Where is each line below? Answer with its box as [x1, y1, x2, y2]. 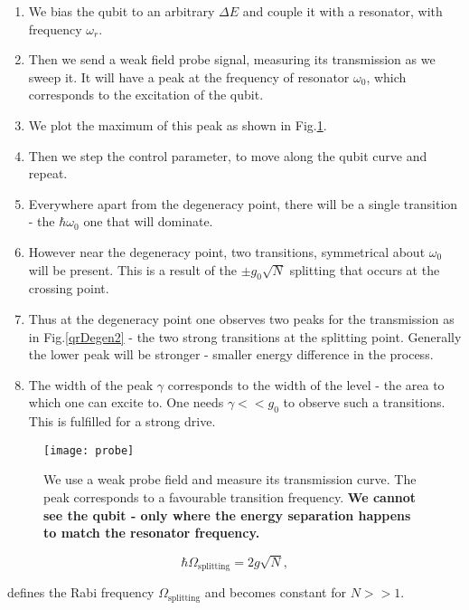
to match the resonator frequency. [43, 523, 260, 542]
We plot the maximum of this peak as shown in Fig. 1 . [28, 115, 327, 134]
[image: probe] [43, 443, 135, 457]
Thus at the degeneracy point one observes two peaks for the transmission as [28, 309, 455, 328]
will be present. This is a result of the [28, 260, 237, 279]
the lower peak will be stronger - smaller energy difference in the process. [28, 345, 434, 364]
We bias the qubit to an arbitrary [28, 2, 215, 20]
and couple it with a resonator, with [242, 2, 443, 20]
